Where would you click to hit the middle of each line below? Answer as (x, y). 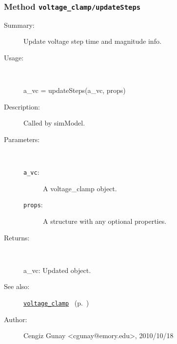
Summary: (19, 25)
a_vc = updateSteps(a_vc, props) (75, 90)
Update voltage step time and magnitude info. (92, 41)
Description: (22, 106)
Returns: (17, 237)
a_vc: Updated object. (57, 270)
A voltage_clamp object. (80, 188)
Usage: (14, 57)
